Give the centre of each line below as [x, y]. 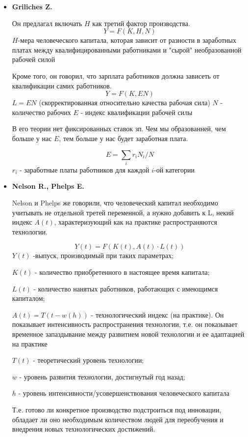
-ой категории [174, 169]
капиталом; [28, 298]
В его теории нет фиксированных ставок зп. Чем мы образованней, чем [119, 129]
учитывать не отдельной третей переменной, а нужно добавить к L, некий [123, 212]
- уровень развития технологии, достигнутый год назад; [102, 376]
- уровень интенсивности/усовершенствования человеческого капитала [124, 393]
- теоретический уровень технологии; [88, 360]
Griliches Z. [32, 6]
